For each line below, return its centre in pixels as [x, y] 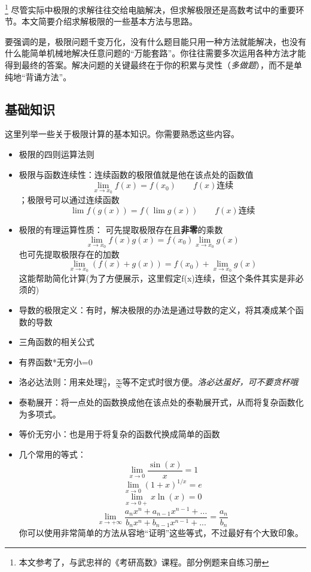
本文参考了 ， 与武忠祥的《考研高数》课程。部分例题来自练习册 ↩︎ [144, 562]
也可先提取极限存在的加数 [69, 254]
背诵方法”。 [48, 76]
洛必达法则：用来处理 [61, 382]
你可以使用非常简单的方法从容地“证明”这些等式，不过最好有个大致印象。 [161, 533]
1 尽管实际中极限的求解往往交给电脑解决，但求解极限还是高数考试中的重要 [150, 9]
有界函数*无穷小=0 [56, 361]
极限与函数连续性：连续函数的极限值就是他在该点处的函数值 [136, 174]
